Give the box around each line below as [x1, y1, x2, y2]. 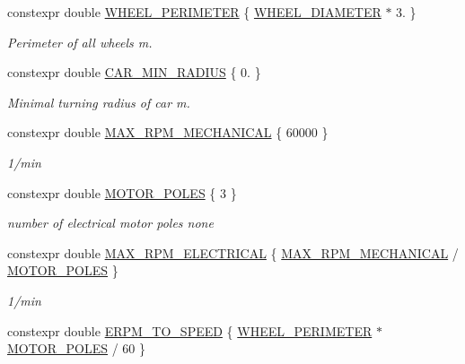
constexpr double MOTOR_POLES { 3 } [7, 183, 237, 202]
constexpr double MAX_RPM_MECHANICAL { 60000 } [7, 123, 329, 142]
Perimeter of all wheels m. [7, 32, 153, 51]
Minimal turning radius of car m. [7, 92, 190, 111]
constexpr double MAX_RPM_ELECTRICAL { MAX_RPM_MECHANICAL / [7, 243, 459, 262]
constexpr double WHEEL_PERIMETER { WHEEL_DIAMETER [7, 3, 382, 21]
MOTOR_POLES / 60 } [7, 339, 146, 358]
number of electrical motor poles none [7, 213, 214, 232]
